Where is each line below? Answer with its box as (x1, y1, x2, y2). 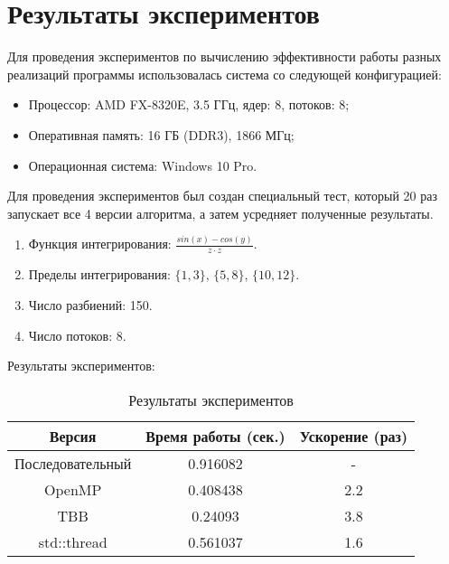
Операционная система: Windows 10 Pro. (28, 155, 257, 174)
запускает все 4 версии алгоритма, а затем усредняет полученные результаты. (7, 203, 434, 222)
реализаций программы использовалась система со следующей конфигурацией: (7, 64, 442, 83)
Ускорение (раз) (299, 425, 408, 446)
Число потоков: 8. (28, 325, 126, 344)
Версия (49, 425, 97, 446)
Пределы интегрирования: (28, 265, 171, 284)
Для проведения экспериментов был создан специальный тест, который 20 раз (7, 186, 437, 205)
